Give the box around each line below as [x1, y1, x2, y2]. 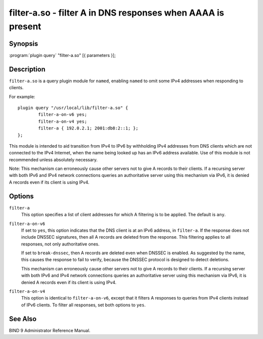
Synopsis [9, 39, 38, 48]
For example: [9, 94, 36, 99]
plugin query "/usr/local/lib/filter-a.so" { [18, 105, 129, 111]
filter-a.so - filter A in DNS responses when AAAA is [9, 7, 225, 18]
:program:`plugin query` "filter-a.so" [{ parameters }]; [9, 52, 116, 58]
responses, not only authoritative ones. [21, 241, 100, 247]
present [9, 21, 41, 32]
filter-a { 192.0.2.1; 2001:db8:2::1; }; [38, 126, 139, 131]
